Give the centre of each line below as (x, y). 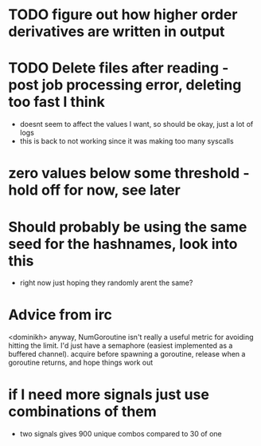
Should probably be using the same (128, 227)
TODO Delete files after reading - (119, 68)
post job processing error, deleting (125, 85)
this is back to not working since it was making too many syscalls (127, 141)
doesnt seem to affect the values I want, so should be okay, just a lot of (136, 124)
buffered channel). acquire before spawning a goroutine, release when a (127, 354)
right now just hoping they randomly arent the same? (106, 283)
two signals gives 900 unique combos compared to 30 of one (121, 434)
